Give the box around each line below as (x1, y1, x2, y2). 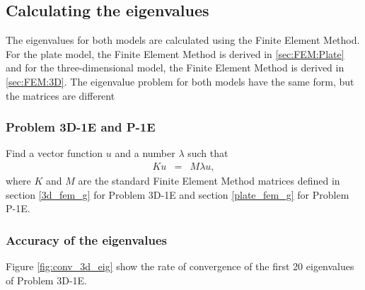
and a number (115, 146, 175, 161)
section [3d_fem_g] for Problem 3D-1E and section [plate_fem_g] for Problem (6, 187, 349, 202)
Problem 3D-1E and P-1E (6, 118, 156, 136)
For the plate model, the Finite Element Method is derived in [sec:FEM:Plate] (6, 46, 344, 61)
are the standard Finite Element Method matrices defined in (78, 173, 340, 188)
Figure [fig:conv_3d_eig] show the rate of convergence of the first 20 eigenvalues (6, 259, 354, 274)
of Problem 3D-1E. (6, 272, 87, 287)
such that (187, 146, 228, 161)
